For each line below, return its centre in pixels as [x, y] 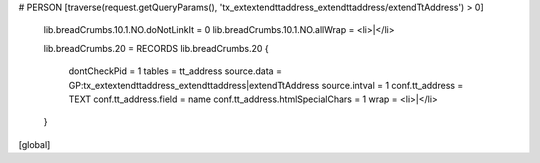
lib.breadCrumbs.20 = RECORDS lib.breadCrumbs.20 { [156, 48]
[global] [34, 144]
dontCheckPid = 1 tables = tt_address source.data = [175, 71]
